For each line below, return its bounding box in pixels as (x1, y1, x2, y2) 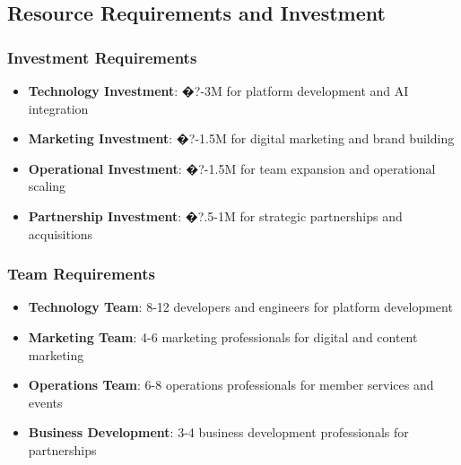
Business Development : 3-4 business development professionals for (28, 423, 409, 442)
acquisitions (28, 224, 93, 243)
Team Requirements (7, 263, 155, 285)
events (28, 392, 63, 411)
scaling (28, 177, 66, 195)
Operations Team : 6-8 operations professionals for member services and (28, 375, 434, 394)
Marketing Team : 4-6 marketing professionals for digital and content (28, 327, 418, 346)
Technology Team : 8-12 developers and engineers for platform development (28, 297, 453, 316)
